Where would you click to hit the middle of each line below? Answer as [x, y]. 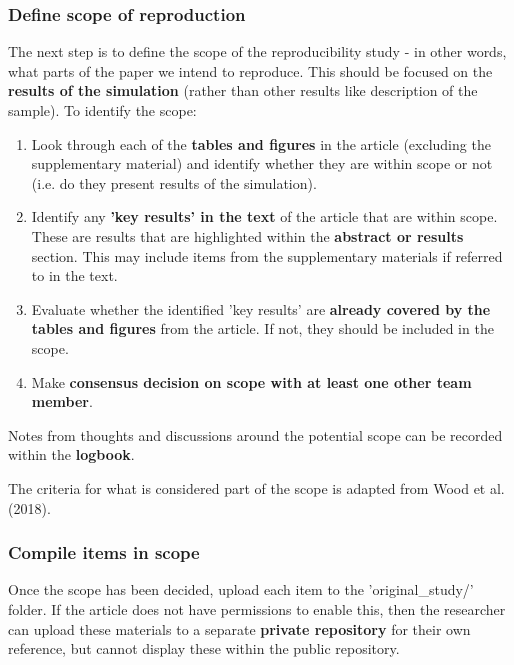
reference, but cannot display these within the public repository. [204, 648]
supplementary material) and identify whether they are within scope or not [262, 163]
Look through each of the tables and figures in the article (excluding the [261, 143]
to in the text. [74, 275]
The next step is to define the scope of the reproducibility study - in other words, [257, 51]
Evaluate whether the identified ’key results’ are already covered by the [261, 308]
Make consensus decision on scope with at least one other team [251, 381]
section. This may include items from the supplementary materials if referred [267, 255]
